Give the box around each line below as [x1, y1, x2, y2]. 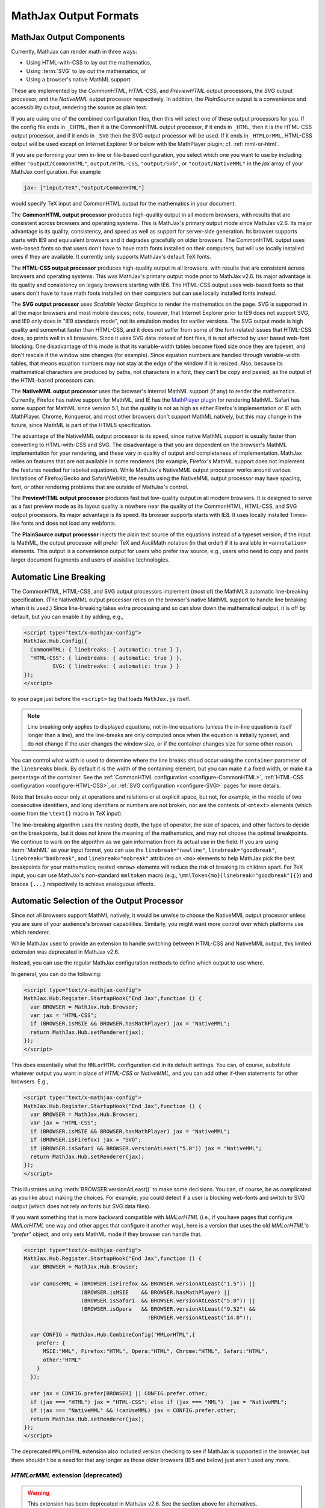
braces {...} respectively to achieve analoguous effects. [11, 880, 155, 887]
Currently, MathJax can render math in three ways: [11, 48, 138, 55]
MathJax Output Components [11, 32, 125, 42]
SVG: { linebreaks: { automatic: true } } [52, 663, 180, 670]
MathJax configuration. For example [11, 168, 101, 176]
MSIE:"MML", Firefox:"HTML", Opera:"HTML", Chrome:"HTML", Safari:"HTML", [43, 1348, 268, 1355]
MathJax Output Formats [11, 9, 139, 22]
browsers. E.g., [11, 1078, 49, 1085]
